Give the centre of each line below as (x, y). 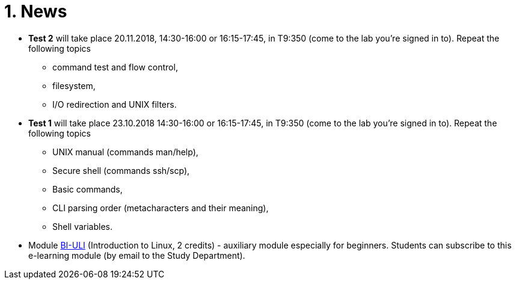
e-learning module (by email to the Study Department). (137, 255)
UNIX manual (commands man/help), (125, 152)
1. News (36, 11)
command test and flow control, (115, 67)
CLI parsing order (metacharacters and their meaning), (161, 208)
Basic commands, (88, 189)
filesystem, (74, 85)
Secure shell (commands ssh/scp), (121, 170)
